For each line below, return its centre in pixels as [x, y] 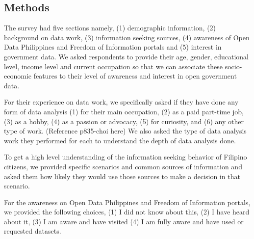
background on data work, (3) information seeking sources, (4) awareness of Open [127, 37]
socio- [233, 66]
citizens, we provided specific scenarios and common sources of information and [123, 166]
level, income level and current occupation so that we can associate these [113, 66]
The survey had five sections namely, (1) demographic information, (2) [110, 28]
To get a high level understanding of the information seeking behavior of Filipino [126, 157]
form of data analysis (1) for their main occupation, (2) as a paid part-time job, [124, 111]
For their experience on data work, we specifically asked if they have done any [121, 102]
